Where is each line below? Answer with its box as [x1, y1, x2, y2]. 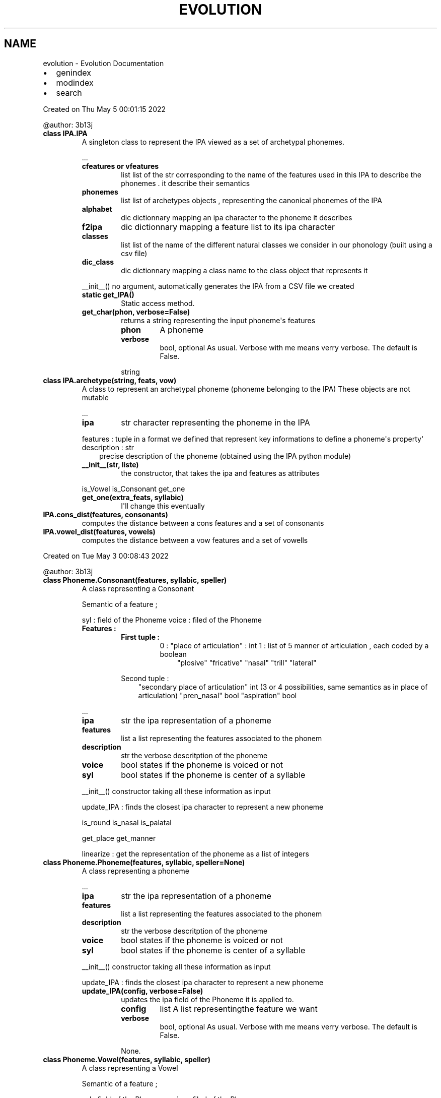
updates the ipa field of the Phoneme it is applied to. [121, 995, 294, 1004]
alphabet [82, 204, 112, 213]
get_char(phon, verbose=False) [82, 307, 190, 316]
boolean [160, 649, 187, 658]
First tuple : [121, 632, 160, 641]
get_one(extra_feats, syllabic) [82, 493, 184, 502]
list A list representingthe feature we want [160, 1003, 318, 1014]
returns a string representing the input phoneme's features [121, 316, 316, 325]
